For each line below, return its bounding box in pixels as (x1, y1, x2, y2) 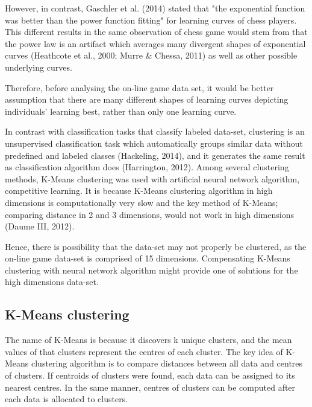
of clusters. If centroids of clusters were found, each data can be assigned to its (5, 369, 295, 382)
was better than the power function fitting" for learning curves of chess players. (5, 13, 297, 26)
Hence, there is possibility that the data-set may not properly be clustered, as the (5, 240, 307, 252)
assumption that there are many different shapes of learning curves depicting (5, 93, 289, 106)
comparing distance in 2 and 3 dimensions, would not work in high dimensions (5, 208, 294, 220)
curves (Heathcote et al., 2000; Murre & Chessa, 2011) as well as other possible (5, 49, 298, 62)
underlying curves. (5, 60, 72, 73)
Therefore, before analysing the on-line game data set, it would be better (5, 81, 274, 94)
